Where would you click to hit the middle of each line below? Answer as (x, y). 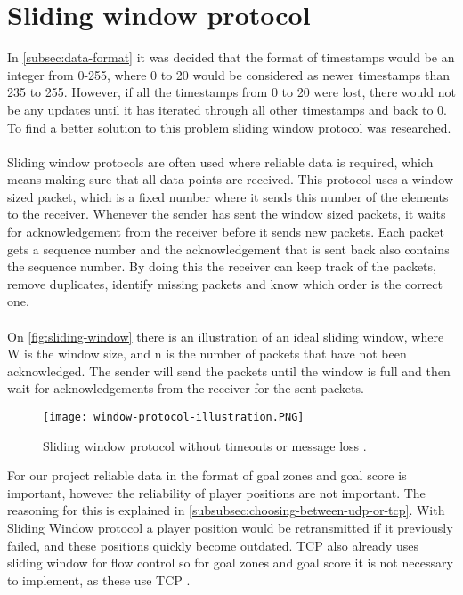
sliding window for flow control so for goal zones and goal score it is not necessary (230, 563)
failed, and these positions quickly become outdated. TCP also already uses (213, 545)
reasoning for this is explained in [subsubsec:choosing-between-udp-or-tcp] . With (226, 510)
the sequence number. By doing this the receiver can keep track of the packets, (222, 266)
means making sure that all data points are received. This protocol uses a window (231, 179)
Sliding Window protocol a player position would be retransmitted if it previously (230, 528)
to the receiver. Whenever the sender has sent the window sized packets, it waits (227, 214)
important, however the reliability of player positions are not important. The (216, 492)
